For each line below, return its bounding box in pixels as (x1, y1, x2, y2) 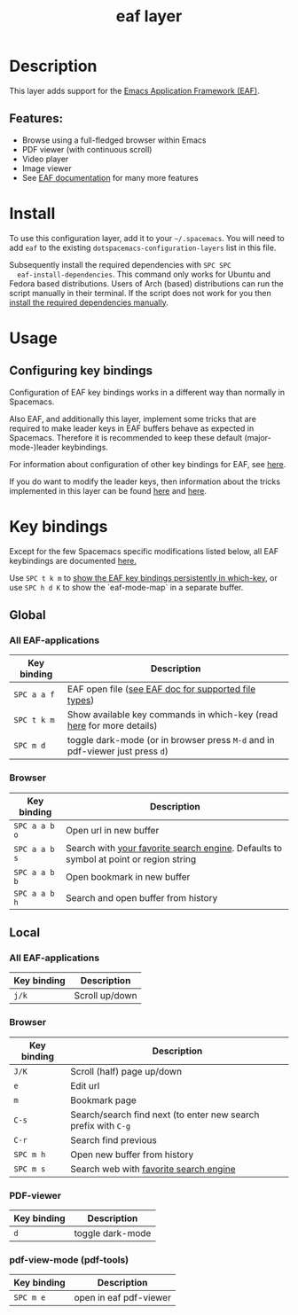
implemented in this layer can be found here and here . (9, 485, 207, 496)
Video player (21, 153, 69, 164)
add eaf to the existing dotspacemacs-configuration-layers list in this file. (9, 242, 277, 253)
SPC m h (13, 1149, 46, 1159)
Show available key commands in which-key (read (67, 708, 278, 721)
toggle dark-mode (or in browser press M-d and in (67, 734, 275, 747)
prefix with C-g (70, 1119, 131, 1131)
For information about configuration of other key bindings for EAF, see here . (9, 458, 286, 469)
